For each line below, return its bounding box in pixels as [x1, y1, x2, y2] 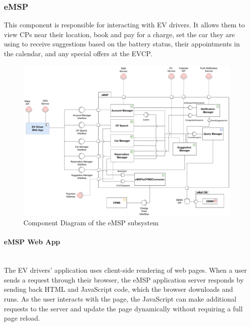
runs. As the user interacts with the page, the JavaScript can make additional [4, 294, 236, 304]
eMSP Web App [4, 237, 61, 247]
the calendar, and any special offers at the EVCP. [4, 48, 152, 58]
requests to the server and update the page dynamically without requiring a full [4, 303, 243, 313]
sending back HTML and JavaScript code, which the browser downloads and [4, 284, 233, 294]
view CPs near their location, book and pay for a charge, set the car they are [4, 29, 235, 39]
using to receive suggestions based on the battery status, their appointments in [4, 39, 240, 49]
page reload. [4, 313, 40, 323]
